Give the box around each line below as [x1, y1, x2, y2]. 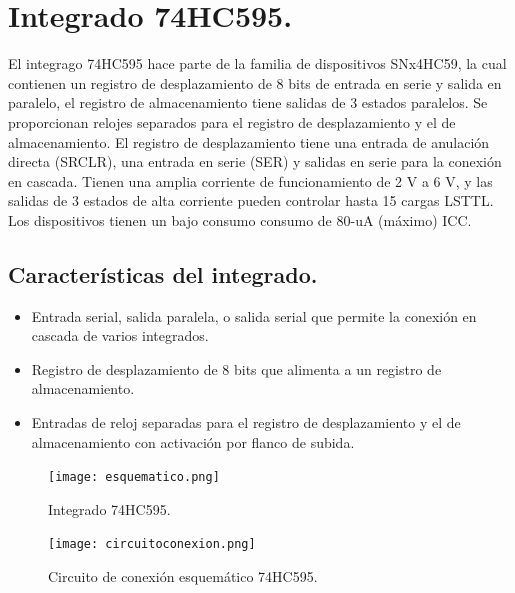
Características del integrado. [8, 258, 318, 289]
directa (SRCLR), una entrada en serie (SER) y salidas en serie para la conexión [8, 151, 502, 172]
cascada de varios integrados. [31, 325, 209, 346]
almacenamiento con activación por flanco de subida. [31, 431, 355, 452]
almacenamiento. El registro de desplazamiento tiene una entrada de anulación [8, 131, 490, 152]
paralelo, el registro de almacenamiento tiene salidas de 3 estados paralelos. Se [8, 92, 488, 113]
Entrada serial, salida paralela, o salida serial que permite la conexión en [31, 305, 477, 326]
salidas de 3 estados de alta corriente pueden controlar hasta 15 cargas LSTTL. [8, 190, 494, 211]
